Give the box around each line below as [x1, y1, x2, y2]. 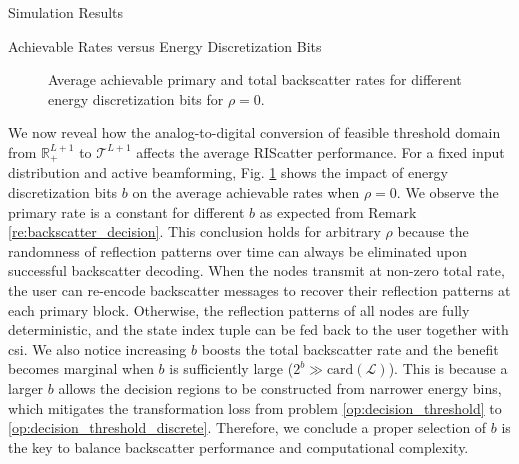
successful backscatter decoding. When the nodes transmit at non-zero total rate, [8, 260, 505, 281]
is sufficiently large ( [169, 358, 294, 379]
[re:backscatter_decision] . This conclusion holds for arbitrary [8, 221, 381, 242]
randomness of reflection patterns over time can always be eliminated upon [8, 240, 467, 261]
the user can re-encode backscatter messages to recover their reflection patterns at [8, 279, 511, 300]
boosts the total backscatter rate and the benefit [201, 338, 499, 359]
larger [8, 377, 44, 398]
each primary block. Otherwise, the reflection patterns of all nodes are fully [8, 299, 470, 320]
